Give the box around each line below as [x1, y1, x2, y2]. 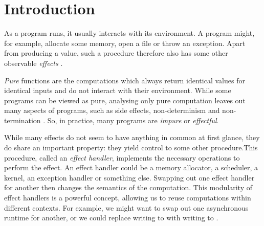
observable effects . [4, 57, 63, 68]
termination [4, 115, 41, 125]
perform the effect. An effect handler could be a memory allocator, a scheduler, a [4, 162, 258, 173]
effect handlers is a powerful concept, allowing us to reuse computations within [4, 192, 251, 203]
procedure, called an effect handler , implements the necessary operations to [4, 152, 240, 163]
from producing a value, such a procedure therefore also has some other [4, 48, 228, 58]
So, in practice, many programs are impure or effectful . [47, 115, 219, 125]
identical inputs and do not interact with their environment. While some [4, 85, 231, 96]
